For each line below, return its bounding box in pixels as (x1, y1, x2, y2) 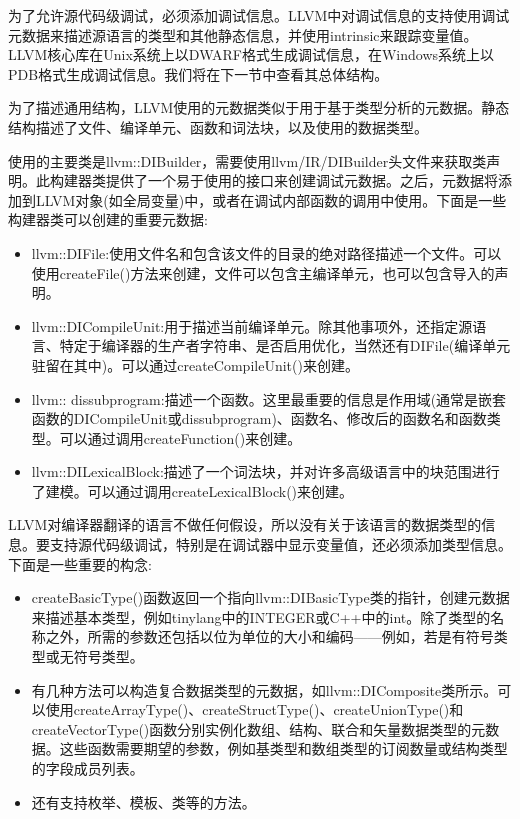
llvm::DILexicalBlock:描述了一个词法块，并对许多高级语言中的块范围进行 (31, 461, 500, 482)
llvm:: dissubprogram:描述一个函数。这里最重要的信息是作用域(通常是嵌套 (31, 388, 507, 409)
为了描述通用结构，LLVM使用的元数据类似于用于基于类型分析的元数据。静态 (8, 97, 510, 118)
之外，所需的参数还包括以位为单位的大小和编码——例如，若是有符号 (45, 626, 494, 647)
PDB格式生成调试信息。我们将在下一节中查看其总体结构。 (8, 63, 389, 84)
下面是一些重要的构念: (8, 553, 152, 574)
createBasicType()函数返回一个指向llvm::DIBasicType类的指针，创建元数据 (31, 587, 510, 608)
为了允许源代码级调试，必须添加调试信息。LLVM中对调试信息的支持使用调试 (8, 5, 510, 25)
